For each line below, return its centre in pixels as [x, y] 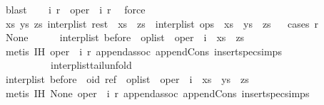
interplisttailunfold [91, 65]
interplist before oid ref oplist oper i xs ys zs [127, 78]
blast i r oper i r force [75, 9]
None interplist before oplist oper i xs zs [125, 37]
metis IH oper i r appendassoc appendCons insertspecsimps [143, 51]
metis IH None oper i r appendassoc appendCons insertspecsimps [157, 93]
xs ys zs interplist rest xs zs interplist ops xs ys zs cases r [162, 23]
